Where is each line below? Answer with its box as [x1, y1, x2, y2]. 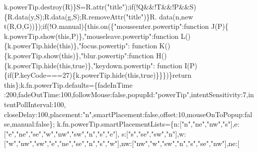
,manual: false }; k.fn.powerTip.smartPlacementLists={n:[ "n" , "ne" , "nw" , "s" [9, 119, 231, 129]
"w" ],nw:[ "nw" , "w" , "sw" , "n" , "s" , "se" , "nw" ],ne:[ [107, 138, 240, 149]
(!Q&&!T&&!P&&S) [133, 1, 196, 11]
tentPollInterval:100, [4, 99, 66, 109]
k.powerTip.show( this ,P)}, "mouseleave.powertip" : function [4, 30, 178, 41]
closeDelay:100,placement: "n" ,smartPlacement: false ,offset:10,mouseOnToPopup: [4, 109, 245, 119]
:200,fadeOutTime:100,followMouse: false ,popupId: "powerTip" [4, 89, 189, 100]
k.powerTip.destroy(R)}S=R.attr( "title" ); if [4, 1, 134, 11]
